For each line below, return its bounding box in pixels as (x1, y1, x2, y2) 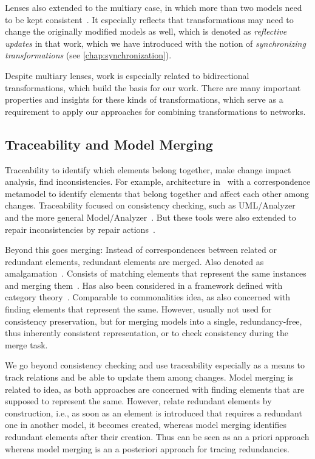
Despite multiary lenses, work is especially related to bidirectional (5, 69, 249, 81)
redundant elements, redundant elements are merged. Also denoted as (5, 255, 264, 267)
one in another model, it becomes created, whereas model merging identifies (5, 418, 286, 431)
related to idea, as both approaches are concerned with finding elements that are (5, 382, 305, 395)
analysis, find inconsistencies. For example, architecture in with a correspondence (5, 175, 311, 188)
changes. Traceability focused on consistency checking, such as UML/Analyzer (5, 199, 296, 212)
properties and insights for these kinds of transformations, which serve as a (5, 93, 283, 106)
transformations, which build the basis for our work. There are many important (5, 81, 301, 94)
